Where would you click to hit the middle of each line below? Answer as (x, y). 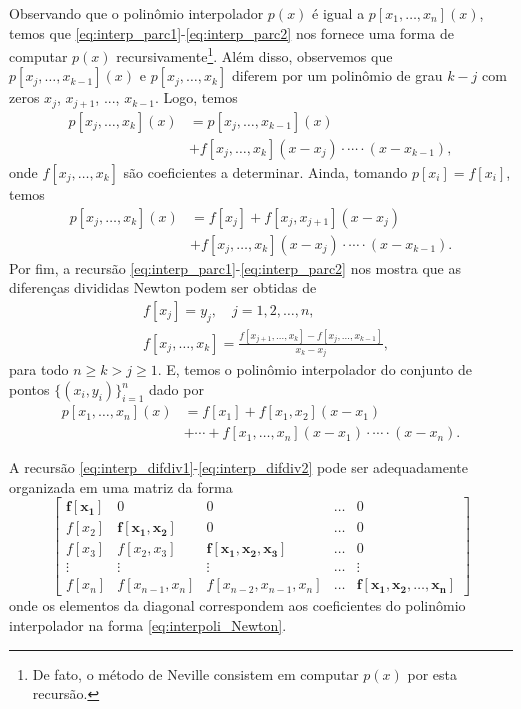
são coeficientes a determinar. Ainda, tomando (265, 171)
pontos (29, 389)
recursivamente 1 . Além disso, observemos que (254, 54)
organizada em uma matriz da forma (121, 486)
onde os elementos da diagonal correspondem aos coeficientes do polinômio (237, 605)
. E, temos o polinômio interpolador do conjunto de (314, 369)
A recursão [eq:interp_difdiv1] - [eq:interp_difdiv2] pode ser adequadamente (238, 467)
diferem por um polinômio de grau (337, 75)
